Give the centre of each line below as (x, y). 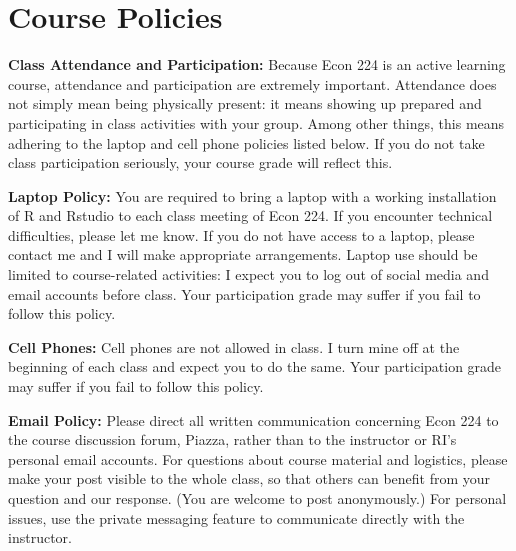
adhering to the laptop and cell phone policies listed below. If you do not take (246, 142)
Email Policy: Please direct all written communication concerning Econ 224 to (253, 419)
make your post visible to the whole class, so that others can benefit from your (249, 478)
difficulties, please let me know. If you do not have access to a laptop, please (241, 234)
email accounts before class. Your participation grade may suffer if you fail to (244, 293)
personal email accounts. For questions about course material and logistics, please (258, 458)
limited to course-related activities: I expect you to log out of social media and (248, 274)
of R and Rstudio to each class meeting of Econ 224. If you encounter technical (250, 215)
